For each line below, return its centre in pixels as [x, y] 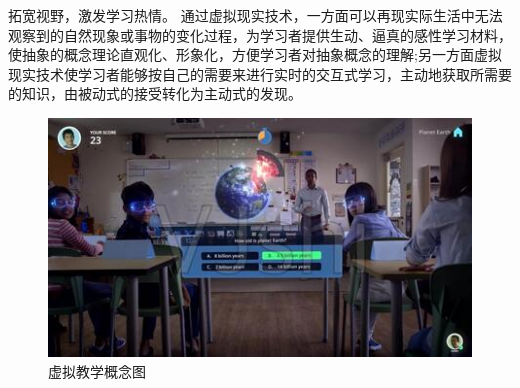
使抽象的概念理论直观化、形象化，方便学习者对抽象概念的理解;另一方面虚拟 [255, 54]
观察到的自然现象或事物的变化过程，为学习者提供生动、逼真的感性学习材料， [260, 34]
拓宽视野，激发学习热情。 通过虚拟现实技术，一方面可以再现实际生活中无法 [255, 15]
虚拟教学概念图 [97, 370]
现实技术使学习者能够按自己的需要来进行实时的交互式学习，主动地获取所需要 [260, 73]
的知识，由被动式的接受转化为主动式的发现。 [155, 93]
